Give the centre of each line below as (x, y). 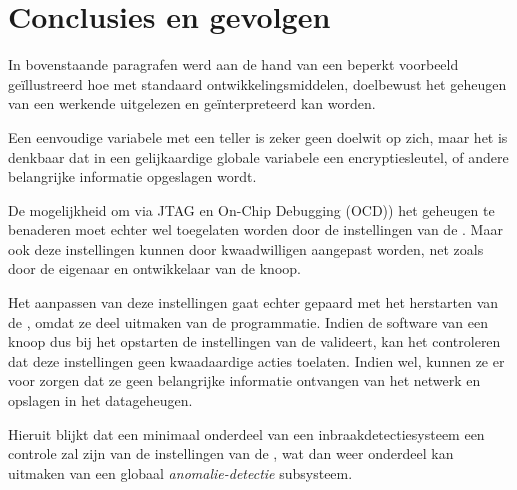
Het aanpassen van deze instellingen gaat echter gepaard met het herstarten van (253, 302)
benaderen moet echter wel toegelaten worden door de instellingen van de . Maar (255, 229)
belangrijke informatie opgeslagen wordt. (132, 176)
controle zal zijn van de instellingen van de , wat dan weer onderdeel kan (231, 453)
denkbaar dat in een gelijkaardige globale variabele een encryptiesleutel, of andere (258, 156)
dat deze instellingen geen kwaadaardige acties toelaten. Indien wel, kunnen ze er (256, 360)
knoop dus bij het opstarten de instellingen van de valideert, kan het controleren (254, 341)
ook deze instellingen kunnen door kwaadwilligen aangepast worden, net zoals (246, 248)
